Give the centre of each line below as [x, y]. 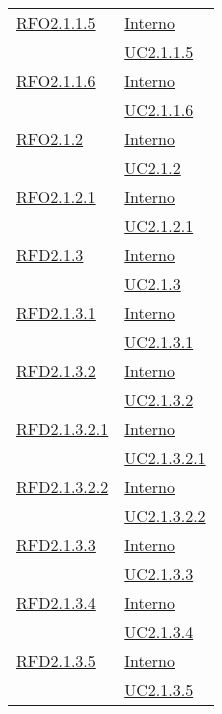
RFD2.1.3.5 [56, 660]
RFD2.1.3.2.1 [62, 428]
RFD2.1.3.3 [56, 544]
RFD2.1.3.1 [56, 312]
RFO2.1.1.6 [56, 80]
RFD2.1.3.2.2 [62, 486]
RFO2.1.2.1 [56, 196]
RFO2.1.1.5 [56, 22]
